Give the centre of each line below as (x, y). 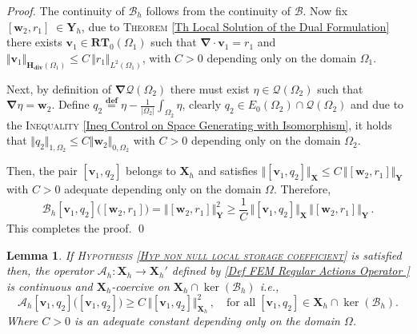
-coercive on (140, 286)
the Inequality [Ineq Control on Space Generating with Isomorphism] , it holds (199, 124)
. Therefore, (302, 189)
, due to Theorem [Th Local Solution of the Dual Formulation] (235, 26)
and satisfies (228, 171)
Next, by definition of (59, 88)
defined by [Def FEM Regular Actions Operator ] (291, 270)
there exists (34, 42)
